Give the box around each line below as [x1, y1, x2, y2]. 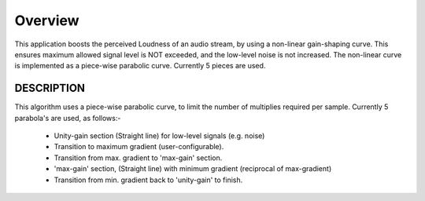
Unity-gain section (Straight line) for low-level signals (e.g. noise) [54, 131, 265, 141]
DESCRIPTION [14, 82, 86, 95]
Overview [14, 12, 79, 29]
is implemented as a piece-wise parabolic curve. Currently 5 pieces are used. [14, 61, 266, 71]
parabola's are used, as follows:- [14, 113, 121, 122]
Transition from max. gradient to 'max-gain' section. [54, 153, 223, 163]
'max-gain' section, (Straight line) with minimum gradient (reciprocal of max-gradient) [54, 164, 332, 174]
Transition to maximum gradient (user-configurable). [54, 142, 224, 152]
